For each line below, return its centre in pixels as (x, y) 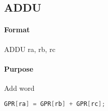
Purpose (19, 68)
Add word (19, 88)
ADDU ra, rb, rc (30, 49)
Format (17, 30)
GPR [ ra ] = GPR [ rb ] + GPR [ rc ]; (55, 104)
